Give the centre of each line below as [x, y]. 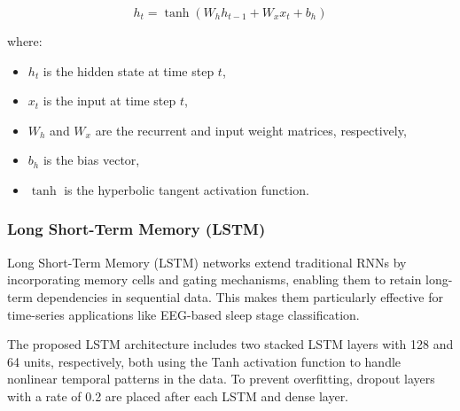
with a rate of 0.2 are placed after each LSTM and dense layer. [178, 395]
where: [25, 41]
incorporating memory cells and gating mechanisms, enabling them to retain [214, 279]
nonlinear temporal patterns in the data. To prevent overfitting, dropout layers [221, 379]
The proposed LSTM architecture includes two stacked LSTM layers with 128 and [230, 344]
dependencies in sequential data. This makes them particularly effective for [240, 296]
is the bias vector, [91, 160]
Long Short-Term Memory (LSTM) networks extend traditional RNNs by [207, 262]
